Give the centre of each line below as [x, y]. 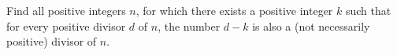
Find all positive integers [66, 10]
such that [368, 10]
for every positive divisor [66, 26]
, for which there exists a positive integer [234, 10]
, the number [189, 26]
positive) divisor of [52, 41]
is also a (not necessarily [311, 26]
